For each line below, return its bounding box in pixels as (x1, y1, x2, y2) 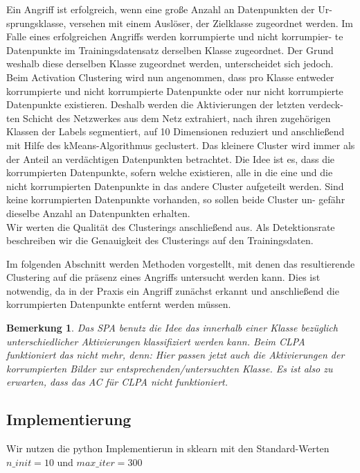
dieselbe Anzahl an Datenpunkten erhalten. (6, 205, 190, 220)
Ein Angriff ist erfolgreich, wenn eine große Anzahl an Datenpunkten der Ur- (6, 2, 332, 16)
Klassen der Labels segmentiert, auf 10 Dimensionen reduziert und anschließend (6, 124, 345, 139)
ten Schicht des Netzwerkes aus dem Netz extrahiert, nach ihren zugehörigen (6, 110, 331, 125)
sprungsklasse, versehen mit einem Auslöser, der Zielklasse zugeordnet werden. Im (6, 15, 353, 30)
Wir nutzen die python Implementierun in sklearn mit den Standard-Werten (6, 441, 330, 456)
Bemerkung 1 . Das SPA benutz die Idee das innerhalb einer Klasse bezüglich (6, 320, 338, 335)
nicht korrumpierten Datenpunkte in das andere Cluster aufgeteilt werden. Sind (6, 178, 344, 193)
